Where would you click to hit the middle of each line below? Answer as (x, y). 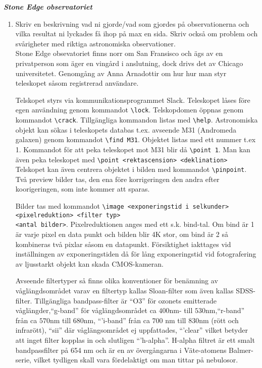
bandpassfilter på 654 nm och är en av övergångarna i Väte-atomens (121, 350)
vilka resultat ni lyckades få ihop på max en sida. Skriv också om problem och (137, 34)
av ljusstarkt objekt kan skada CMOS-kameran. (89, 263)
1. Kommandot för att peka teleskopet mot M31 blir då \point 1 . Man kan (133, 149)
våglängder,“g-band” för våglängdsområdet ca (86, 310)
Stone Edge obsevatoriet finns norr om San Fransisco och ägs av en (119, 53)
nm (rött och (219, 320)
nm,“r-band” (225, 310)
